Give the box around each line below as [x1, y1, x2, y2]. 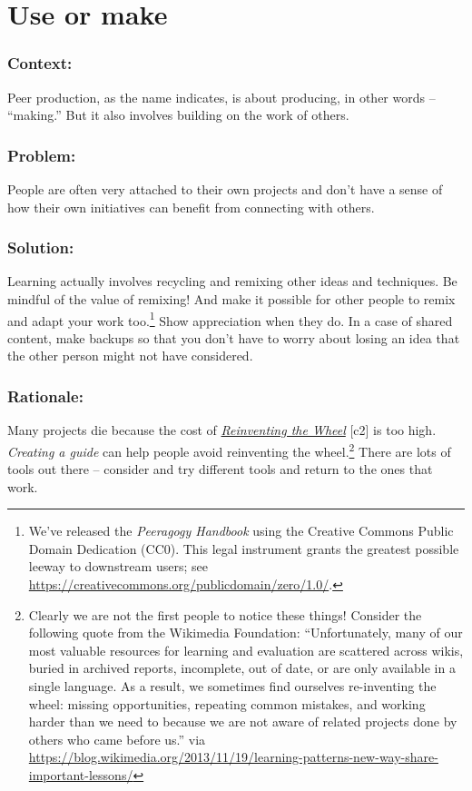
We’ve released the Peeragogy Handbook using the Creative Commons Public [28, 521, 454, 540]
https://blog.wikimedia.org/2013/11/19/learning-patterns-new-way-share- [28, 747, 438, 766]
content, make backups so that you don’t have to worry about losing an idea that [7, 328, 460, 347]
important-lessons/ [28, 766, 133, 784]
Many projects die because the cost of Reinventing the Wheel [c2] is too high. [7, 420, 437, 440]
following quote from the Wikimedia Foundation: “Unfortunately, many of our [28, 623, 463, 642]
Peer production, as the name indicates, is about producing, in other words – [7, 87, 436, 106]
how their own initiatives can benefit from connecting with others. [7, 197, 375, 216]
